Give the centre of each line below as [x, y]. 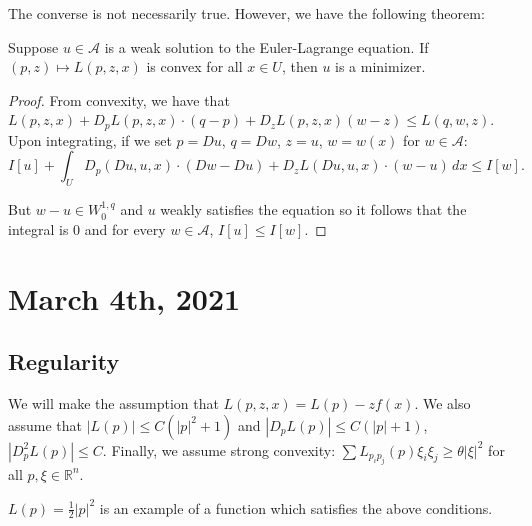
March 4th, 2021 [124, 297]
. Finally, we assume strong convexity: [219, 449]
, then [299, 66]
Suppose [33, 46]
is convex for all [194, 66]
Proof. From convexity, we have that [119, 99]
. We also [442, 402]
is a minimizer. [380, 66]
